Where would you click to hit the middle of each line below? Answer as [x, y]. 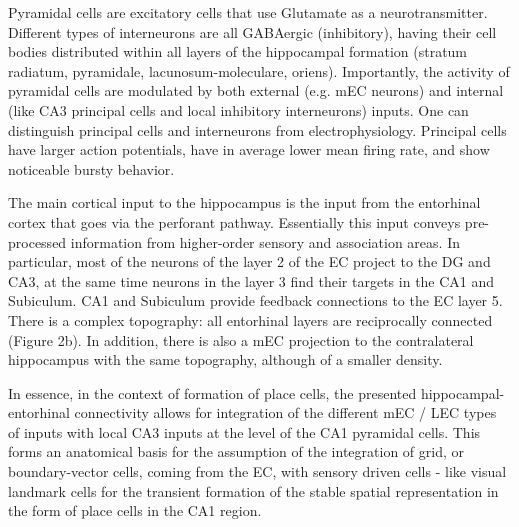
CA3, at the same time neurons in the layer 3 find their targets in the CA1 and [251, 280]
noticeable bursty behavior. [91, 168]
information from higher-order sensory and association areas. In [265, 241]
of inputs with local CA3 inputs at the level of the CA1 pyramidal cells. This [244, 431]
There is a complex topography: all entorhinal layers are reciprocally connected [250, 319]
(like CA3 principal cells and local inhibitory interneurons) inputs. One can [238, 109]
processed [37, 241]
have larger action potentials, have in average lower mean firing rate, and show [249, 149]
